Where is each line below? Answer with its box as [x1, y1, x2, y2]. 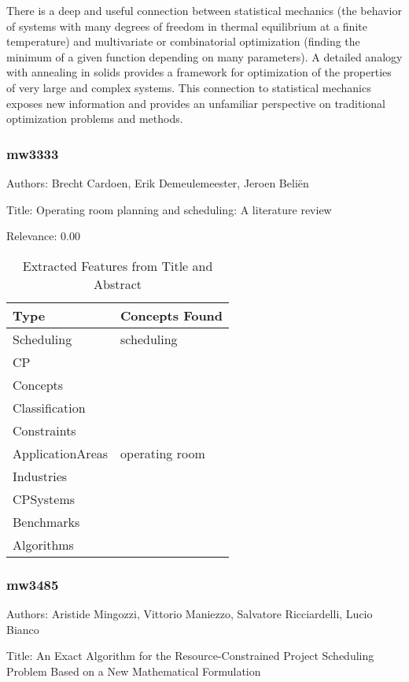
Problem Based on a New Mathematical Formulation [6, 662, 261, 679]
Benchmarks [13, 512, 80, 531]
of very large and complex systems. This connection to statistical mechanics [6, 79, 371, 95]
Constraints [13, 421, 76, 439]
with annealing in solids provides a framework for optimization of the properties [6, 64, 392, 80]
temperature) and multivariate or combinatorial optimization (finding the [6, 33, 360, 50]
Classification [13, 398, 86, 417]
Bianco [6, 621, 39, 637]
